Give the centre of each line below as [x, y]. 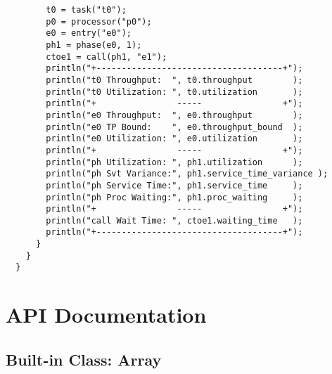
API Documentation [106, 315]
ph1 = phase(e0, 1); [94, 45]
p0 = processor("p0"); [99, 21]
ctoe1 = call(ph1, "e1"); [107, 57]
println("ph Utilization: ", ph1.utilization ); [174, 162]
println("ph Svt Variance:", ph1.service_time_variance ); [187, 174]
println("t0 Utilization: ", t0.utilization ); [174, 92]
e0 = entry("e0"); [89, 33]
